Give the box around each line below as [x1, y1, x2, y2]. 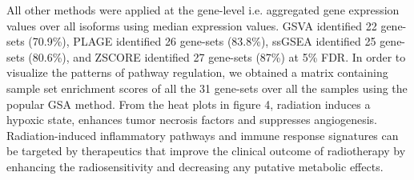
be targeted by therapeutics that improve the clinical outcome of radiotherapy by [6, 142, 406, 159]
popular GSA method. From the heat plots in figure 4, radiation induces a [6, 95, 371, 112]
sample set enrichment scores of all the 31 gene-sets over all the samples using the [6, 79, 408, 96]
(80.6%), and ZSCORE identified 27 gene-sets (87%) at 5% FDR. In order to [28, 48, 406, 65]
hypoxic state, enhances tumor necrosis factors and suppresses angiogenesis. [6, 111, 377, 128]
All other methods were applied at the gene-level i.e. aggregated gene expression [6, 2, 400, 18]
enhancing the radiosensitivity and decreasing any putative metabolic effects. [6, 158, 384, 174]
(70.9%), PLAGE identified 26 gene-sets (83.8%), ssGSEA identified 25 [28, 33, 376, 50]
